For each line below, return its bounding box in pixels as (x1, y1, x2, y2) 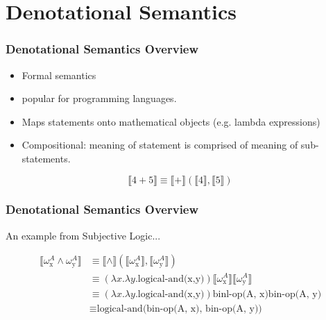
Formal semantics (22, 67, 96, 82)
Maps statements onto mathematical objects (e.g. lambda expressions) (22, 114, 320, 128)
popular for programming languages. (22, 91, 177, 106)
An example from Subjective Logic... (6, 228, 161, 242)
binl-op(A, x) (212, 289, 268, 299)
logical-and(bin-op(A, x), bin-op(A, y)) (96, 304, 262, 314)
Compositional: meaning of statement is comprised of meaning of (22, 137, 298, 152)
